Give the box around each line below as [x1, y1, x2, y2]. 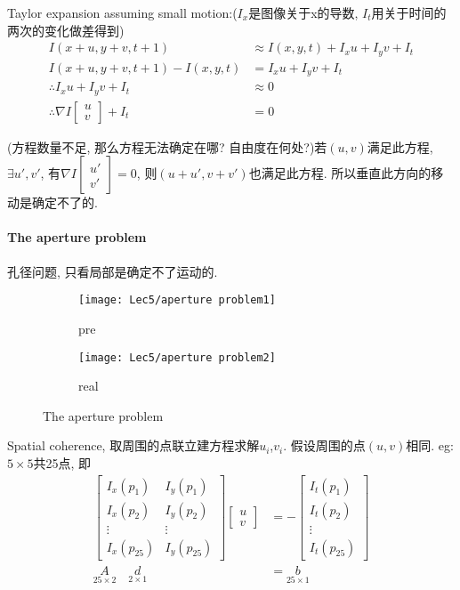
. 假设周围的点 [283, 436, 366, 455]
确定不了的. [31, 193, 98, 212]
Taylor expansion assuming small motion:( [7, 4, 238, 21]
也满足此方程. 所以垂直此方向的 [248, 164, 432, 182]
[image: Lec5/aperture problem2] [78, 351, 276, 364]
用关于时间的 [371, 4, 447, 21]
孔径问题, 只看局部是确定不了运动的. [7, 262, 218, 280]
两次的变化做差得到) [7, 20, 125, 39]
